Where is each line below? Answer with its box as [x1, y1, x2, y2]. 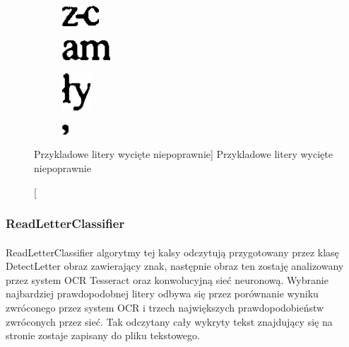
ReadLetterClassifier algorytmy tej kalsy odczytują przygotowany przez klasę [6, 244, 339, 259]
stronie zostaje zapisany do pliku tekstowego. [6, 328, 200, 343]
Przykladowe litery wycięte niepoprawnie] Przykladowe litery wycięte [34, 147, 333, 161]
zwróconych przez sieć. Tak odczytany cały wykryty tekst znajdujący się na [6, 314, 333, 329]
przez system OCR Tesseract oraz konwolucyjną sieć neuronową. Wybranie [6, 272, 329, 287]
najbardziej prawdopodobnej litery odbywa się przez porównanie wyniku [6, 286, 319, 301]
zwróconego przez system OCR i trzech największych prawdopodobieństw [6, 300, 324, 314]
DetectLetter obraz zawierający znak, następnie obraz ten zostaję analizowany [6, 258, 344, 273]
